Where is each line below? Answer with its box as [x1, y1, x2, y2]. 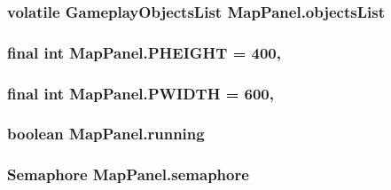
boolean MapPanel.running [7, 123, 205, 145]
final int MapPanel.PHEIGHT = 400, [7, 41, 281, 63]
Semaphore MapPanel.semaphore [7, 163, 249, 186]
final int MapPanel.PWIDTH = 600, [7, 82, 274, 104]
